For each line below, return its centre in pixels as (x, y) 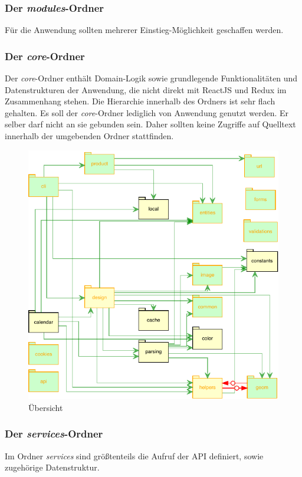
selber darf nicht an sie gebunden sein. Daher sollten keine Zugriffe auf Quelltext (150, 124)
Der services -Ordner (54, 434)
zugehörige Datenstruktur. (52, 467)
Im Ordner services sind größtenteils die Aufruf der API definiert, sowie (134, 455)
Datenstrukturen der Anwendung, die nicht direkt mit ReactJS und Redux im (146, 89)
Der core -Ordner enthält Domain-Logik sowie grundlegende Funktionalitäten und (151, 78)
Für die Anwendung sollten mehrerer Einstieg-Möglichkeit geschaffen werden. (144, 30)
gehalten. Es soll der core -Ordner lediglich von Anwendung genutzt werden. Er (147, 112)
